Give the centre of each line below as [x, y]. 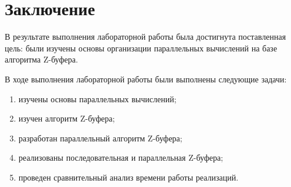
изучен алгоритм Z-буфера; [67, 118]
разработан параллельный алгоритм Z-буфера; [100, 138]
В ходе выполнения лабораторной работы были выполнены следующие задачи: [146, 79]
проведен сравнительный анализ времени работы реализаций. [128, 177]
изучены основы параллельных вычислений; [97, 98]
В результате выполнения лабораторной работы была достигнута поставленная [145, 37]
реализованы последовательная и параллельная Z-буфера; [121, 157]
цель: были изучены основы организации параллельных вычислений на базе [141, 48]
